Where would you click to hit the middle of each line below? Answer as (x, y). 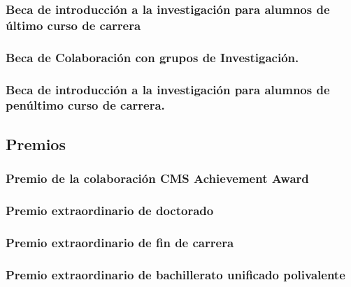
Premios (36, 143)
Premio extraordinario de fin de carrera (120, 242)
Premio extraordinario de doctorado (110, 210)
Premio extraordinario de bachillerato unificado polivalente (175, 274)
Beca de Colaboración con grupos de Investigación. (152, 57)
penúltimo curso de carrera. (85, 105)
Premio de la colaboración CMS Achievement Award (157, 178)
